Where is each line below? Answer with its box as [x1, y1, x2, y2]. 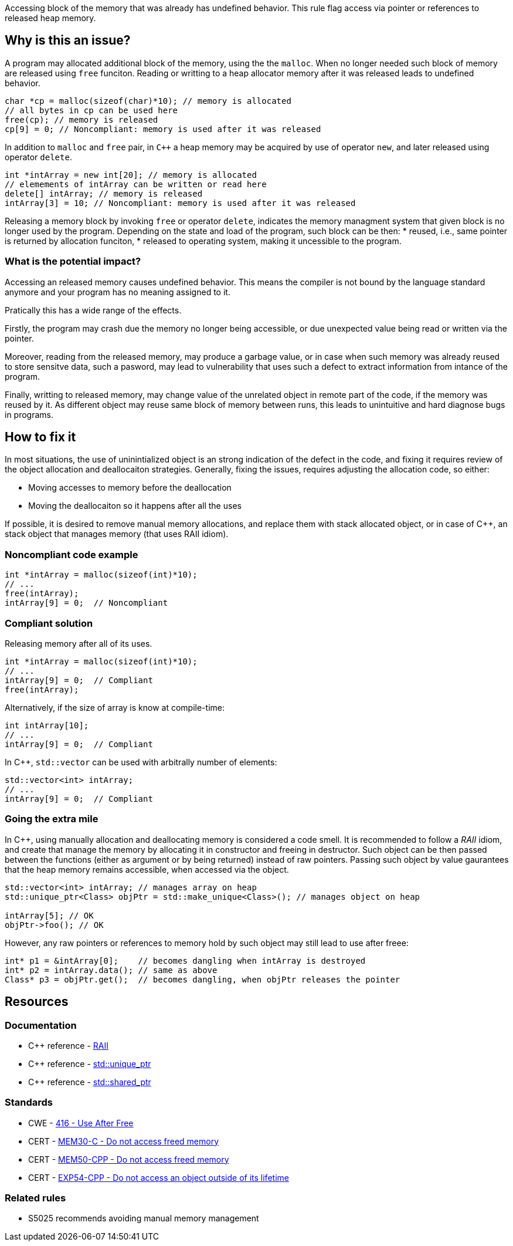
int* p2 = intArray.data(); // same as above [5, 965, 218, 975]
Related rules [5, 1192, 66, 1204]
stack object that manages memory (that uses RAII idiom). [5, 529, 229, 539]
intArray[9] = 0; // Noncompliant [5, 598, 168, 608]
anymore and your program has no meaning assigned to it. [5, 286, 230, 297]
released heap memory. [5, 13, 96, 23]
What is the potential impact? [5, 255, 141, 268]
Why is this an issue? [5, 33, 131, 48]
